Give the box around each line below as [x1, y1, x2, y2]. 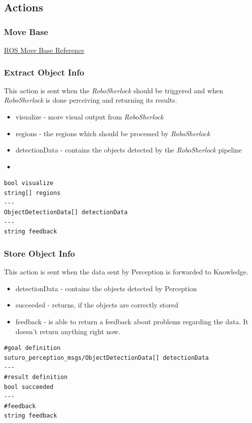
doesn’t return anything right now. [15, 326, 120, 336]
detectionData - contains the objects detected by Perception [15, 283, 197, 293]
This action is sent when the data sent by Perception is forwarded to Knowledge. [4, 267, 249, 277]
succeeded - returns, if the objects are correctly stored [15, 300, 179, 310]
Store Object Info [4, 247, 75, 259]
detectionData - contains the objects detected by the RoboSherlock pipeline [15, 145, 242, 155]
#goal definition [4, 345, 61, 352]
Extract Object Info [4, 66, 84, 78]
